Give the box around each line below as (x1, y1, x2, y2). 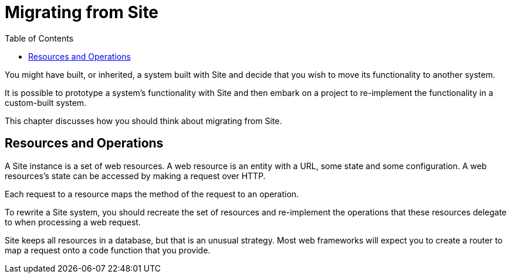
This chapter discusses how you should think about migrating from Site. (5, 115, 282, 126)
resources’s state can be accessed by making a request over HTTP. (5, 170, 266, 181)
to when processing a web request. (5, 217, 141, 227)
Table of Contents (5, 33, 74, 43)
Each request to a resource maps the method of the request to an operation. (5, 188, 299, 199)
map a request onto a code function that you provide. (5, 245, 211, 255)
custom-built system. (5, 97, 87, 108)
